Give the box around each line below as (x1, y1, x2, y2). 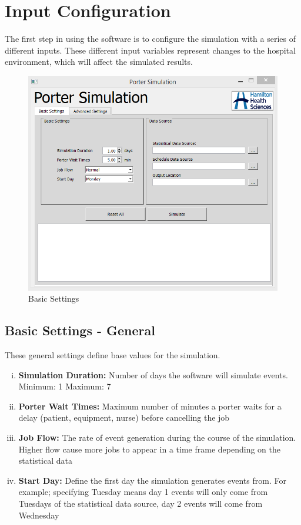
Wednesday (18, 509, 59, 521)
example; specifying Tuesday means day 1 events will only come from (18, 486, 268, 498)
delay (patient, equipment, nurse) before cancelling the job (18, 411, 230, 424)
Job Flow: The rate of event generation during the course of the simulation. (18, 431, 296, 444)
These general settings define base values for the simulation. (5, 349, 220, 361)
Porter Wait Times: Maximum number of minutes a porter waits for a (18, 399, 282, 412)
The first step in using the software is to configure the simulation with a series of (5, 32, 296, 45)
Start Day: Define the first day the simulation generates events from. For (18, 474, 286, 486)
